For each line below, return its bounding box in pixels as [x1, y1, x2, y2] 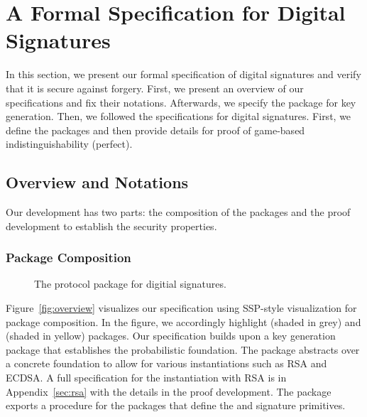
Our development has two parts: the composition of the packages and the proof [6, 205, 351, 220]
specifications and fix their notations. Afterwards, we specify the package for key [6, 94, 356, 109]
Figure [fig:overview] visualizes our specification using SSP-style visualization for [6, 300, 357, 315]
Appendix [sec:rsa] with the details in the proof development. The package [6, 384, 332, 399]
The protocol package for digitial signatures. [34, 276, 226, 291]
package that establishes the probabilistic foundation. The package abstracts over [6, 342, 360, 357]
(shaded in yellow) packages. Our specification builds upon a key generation [6, 328, 336, 343]
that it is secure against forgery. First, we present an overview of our [6, 80, 304, 95]
